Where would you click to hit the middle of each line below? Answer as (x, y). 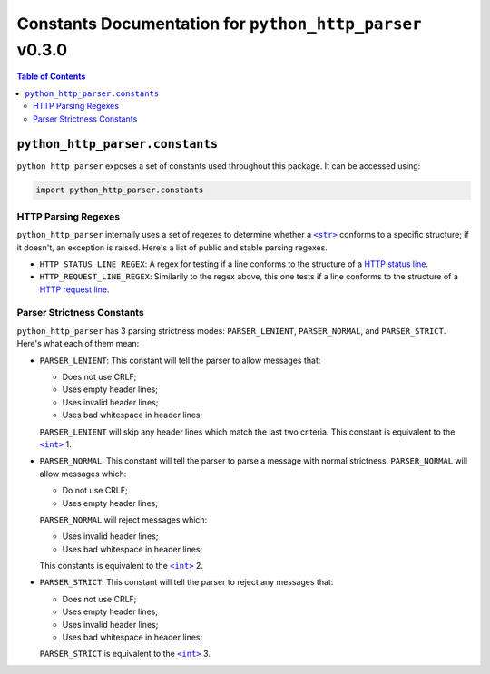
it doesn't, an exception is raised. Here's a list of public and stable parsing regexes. (172, 247)
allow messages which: (83, 474)
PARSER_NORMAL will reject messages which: (123, 519)
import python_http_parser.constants (120, 190)
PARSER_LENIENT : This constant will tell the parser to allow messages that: (180, 360)
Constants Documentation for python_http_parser (219, 24)
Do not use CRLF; (95, 491)
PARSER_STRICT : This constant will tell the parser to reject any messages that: (186, 582)
